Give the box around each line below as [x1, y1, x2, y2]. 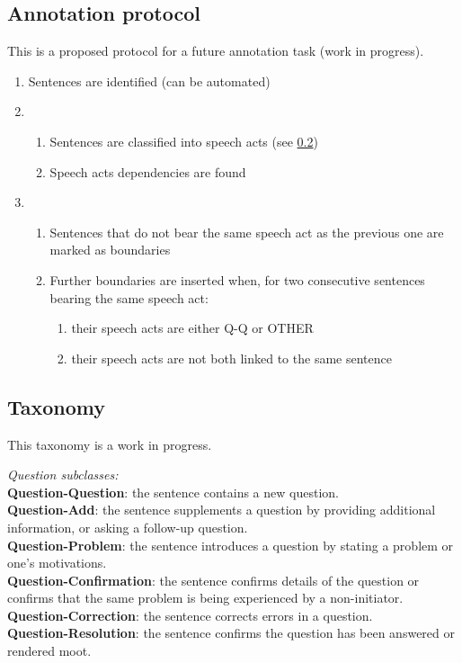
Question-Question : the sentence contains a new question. [7, 482, 339, 501]
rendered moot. [7, 641, 92, 660]
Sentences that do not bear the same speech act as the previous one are [49, 222, 444, 241]
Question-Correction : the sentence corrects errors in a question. [7, 605, 373, 624]
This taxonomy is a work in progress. [7, 435, 212, 453]
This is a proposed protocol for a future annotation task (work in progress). [7, 41, 424, 60]
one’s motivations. [7, 553, 107, 572]
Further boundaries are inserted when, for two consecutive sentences [49, 270, 425, 289]
